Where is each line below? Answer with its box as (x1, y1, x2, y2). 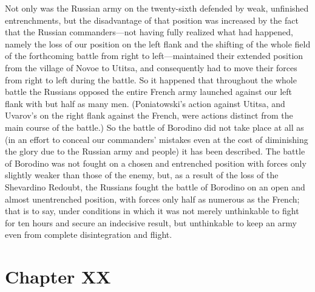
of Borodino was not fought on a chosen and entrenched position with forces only (5, 156, 307, 169)
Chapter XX (5, 264, 111, 289)
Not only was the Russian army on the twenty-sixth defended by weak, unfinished (5, 2, 309, 14)
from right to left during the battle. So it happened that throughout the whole (5, 73, 297, 86)
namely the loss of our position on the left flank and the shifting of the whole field (5, 37, 311, 50)
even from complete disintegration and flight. (5, 228, 172, 241)
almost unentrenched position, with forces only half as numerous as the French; (5, 192, 300, 205)
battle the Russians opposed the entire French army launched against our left (5, 85, 293, 98)
